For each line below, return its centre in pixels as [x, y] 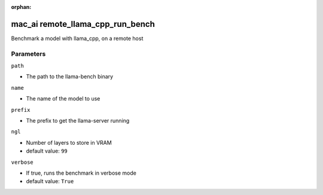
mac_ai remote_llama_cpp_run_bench [83, 24]
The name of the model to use [63, 99]
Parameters [28, 54]
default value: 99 [47, 151]
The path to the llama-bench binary [70, 77]
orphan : [21, 7]
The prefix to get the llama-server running [78, 121]
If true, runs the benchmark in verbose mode [81, 173]
